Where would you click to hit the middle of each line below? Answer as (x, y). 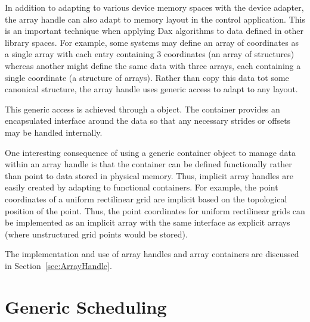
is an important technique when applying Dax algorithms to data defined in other (154, 31)
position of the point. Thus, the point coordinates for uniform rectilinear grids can (155, 210)
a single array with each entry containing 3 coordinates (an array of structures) (150, 54)
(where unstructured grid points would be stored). (96, 234)
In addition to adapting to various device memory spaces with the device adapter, (154, 7)
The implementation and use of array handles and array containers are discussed (152, 254)
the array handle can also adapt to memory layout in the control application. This (155, 19)
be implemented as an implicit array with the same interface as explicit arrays (148, 222)
